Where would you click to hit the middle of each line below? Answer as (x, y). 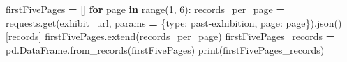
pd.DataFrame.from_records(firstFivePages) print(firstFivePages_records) (165, 49)
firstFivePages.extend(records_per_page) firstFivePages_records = (190, 36)
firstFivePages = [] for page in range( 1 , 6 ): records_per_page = (145, 9)
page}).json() (314, 22)
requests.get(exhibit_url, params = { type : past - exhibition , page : (144, 22)
